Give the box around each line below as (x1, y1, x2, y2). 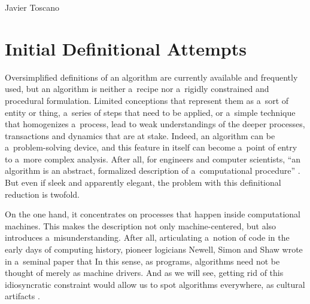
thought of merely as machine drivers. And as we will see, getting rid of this (5, 266, 284, 279)
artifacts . (5, 290, 40, 302)
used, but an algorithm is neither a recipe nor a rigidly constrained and (5, 82, 269, 95)
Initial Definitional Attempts (5, 36, 247, 60)
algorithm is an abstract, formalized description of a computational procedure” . (5, 164, 300, 177)
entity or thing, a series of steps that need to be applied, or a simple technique (5, 106, 296, 118)
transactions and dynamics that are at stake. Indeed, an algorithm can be (5, 129, 275, 142)
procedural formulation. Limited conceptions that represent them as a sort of (5, 94, 289, 106)
